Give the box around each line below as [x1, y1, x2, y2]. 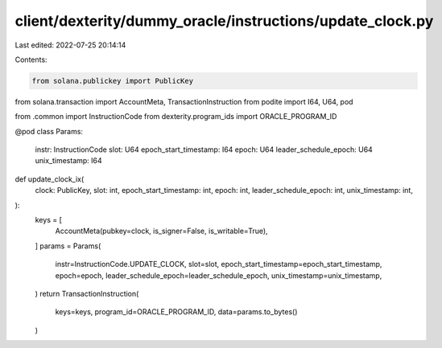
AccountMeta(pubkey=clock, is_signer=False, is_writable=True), [55, 226, 269, 236]
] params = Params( [35, 241, 101, 251]
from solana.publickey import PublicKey [31, 76, 193, 85]
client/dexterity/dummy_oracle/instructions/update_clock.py [14, 12, 434, 30]
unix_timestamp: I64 [35, 156, 102, 166]
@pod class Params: [14, 126, 84, 136]
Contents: [14, 55, 48, 64]
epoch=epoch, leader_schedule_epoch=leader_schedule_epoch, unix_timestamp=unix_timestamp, [55, 270, 382, 280]
